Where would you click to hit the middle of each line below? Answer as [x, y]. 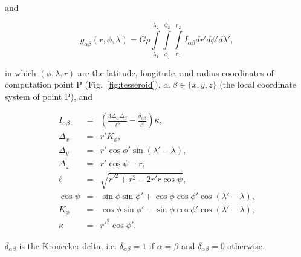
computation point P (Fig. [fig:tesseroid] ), [83, 84]
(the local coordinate [258, 84]
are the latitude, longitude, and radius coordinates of [176, 72]
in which [21, 72]
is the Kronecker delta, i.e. [68, 245]
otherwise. [246, 245]
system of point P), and [49, 96]
